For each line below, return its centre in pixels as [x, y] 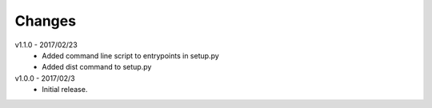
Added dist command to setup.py [97, 67]
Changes [45, 21]
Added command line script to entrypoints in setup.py [130, 55]
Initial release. [65, 90]
